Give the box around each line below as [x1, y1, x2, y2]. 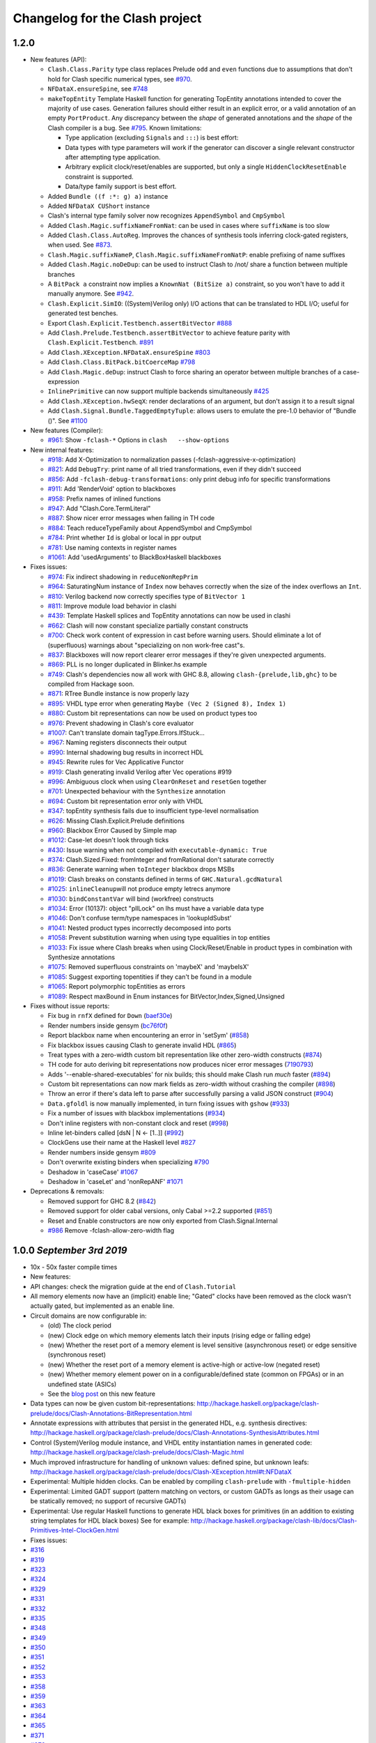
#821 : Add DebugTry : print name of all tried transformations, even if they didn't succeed [47, 465, 301, 473]
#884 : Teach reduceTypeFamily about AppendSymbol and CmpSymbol [47, 524, 252, 532]
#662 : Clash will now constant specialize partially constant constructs [47, 621, 249, 630]
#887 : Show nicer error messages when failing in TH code [47, 514, 215, 522]
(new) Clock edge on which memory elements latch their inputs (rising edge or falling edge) [47, 1331, 311, 1339]
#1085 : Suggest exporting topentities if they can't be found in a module [47, 973, 252, 981]
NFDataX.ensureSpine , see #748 [47, 84, 148, 93]
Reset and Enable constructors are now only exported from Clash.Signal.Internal [47, 1217, 278, 1225]
